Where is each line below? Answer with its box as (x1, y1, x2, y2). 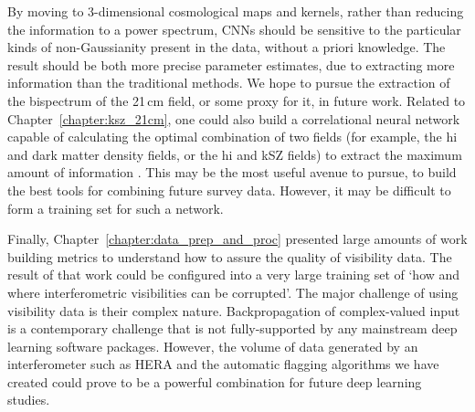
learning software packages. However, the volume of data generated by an (7, 336, 418, 355)
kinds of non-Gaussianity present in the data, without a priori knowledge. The (7, 37, 446, 57)
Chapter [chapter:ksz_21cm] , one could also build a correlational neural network (7, 109, 460, 128)
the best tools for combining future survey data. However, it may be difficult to (7, 180, 451, 199)
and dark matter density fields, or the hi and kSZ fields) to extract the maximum (7, 144, 462, 164)
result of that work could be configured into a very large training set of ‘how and (7, 265, 460, 284)
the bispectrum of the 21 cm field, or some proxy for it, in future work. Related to (7, 90, 466, 110)
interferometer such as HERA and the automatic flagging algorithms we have (7, 354, 439, 374)
